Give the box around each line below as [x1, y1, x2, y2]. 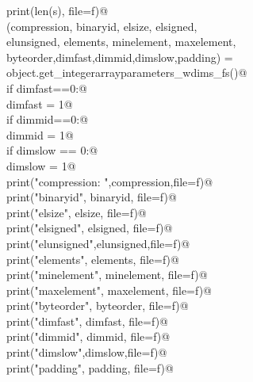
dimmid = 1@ [6, 126, 74, 143]
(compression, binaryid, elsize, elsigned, [6, 17, 197, 34]
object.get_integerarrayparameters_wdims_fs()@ [6, 64, 247, 81]
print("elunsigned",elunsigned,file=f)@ [6, 235, 190, 251]
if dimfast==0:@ [6, 79, 87, 96]
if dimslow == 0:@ [6, 142, 98, 159]
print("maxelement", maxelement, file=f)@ [6, 281, 213, 298]
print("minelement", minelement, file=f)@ [6, 266, 208, 283]
